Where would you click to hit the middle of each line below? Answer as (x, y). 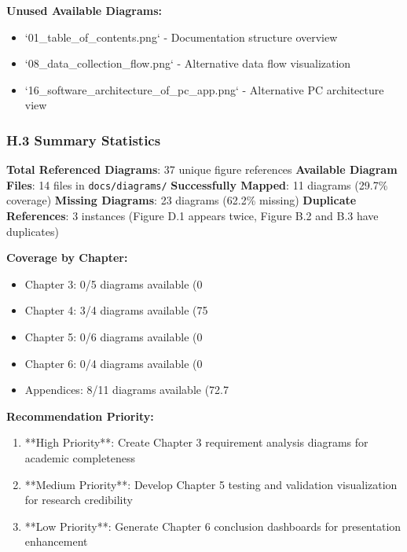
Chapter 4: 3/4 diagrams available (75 (116, 310)
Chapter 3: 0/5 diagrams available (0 (114, 283)
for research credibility (79, 500)
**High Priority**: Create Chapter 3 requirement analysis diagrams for (196, 442)
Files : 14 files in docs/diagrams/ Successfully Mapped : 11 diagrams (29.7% (197, 184)
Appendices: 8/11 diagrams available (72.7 (126, 390)
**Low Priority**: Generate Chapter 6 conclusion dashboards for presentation (213, 526)
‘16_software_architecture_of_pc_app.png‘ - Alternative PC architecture (204, 89)
